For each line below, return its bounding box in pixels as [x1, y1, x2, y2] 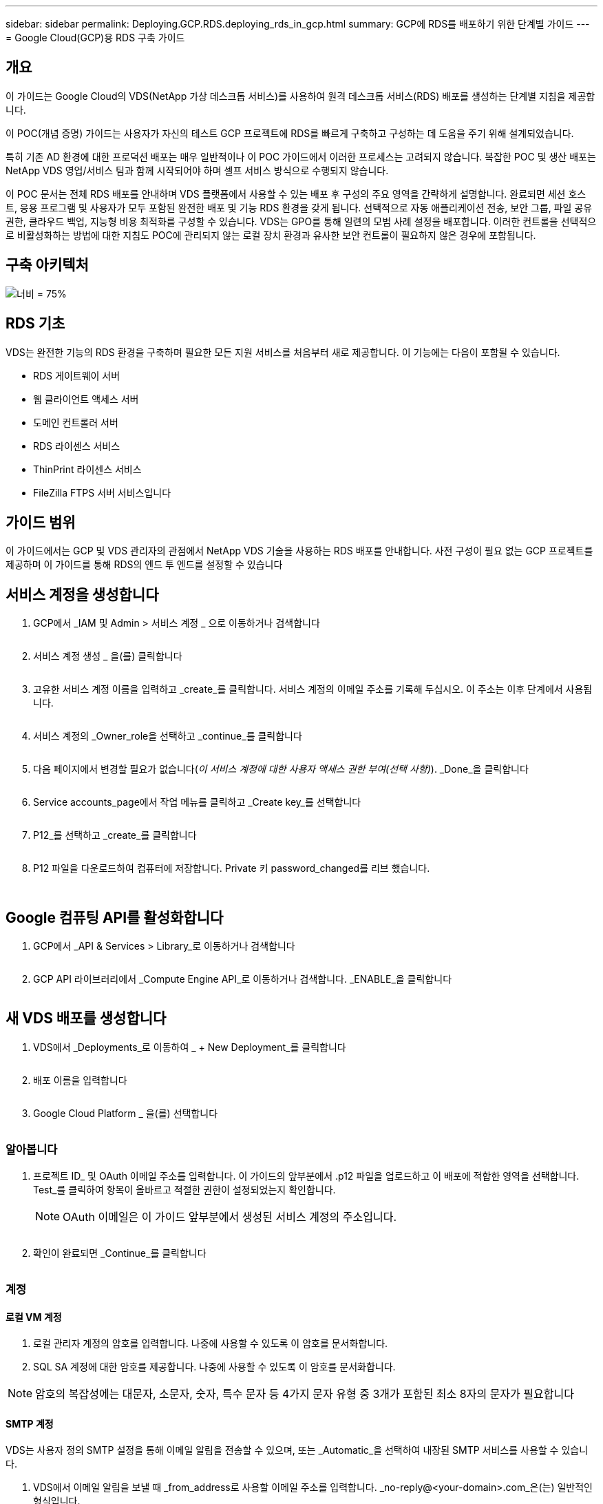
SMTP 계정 [6, 1417, 54, 1430]
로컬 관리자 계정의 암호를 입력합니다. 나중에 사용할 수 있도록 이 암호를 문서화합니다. [33, 1337, 388, 1350]
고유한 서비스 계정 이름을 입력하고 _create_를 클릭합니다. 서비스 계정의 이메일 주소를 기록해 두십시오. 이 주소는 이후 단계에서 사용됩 [33, 683, 593, 696]
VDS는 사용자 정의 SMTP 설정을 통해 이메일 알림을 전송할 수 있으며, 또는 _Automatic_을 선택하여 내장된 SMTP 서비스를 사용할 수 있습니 [6, 1444, 589, 1456]
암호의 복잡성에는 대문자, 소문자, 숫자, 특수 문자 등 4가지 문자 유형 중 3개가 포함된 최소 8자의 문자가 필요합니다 [35, 1387, 574, 1401]
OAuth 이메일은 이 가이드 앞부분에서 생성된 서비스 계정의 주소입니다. [63, 1209, 396, 1224]
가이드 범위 [6, 513, 76, 531]
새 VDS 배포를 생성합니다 [6, 1010, 167, 1027]
